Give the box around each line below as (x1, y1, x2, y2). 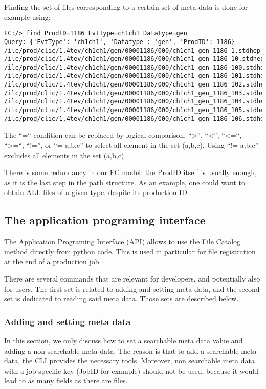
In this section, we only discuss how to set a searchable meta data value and (4, 335, 243, 345)
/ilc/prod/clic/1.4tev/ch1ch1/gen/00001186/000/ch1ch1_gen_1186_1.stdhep (4, 47, 261, 54)
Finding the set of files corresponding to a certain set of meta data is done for (4, 2, 248, 12)
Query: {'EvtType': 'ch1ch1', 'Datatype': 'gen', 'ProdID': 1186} (4, 38, 235, 46)
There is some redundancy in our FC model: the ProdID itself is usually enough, (4, 167, 257, 178)
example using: (4, 11, 51, 22)
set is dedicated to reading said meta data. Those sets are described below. (4, 293, 239, 304)
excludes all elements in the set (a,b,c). (4, 149, 126, 160)
